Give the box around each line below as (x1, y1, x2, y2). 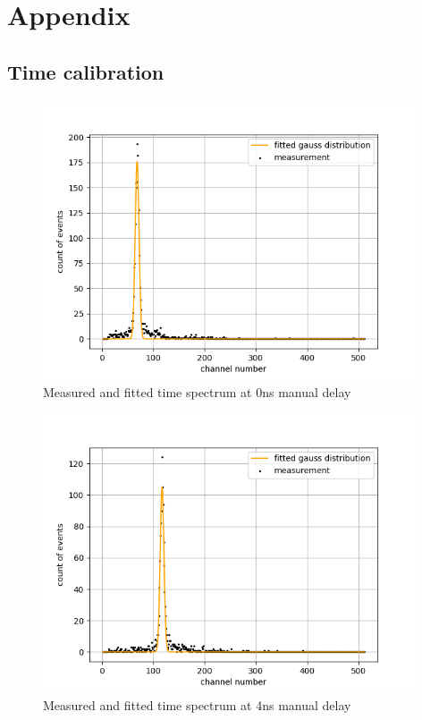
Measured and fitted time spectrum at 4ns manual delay (43, 695, 351, 714)
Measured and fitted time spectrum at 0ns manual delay (43, 382, 351, 401)
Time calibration (7, 57, 165, 85)
